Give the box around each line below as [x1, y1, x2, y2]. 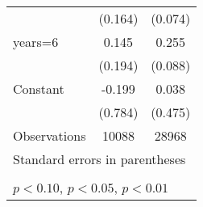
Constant [13, 79, 64, 98]
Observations [13, 126, 86, 145]
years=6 [13, 32, 59, 51]
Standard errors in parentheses [13, 150, 186, 168]
